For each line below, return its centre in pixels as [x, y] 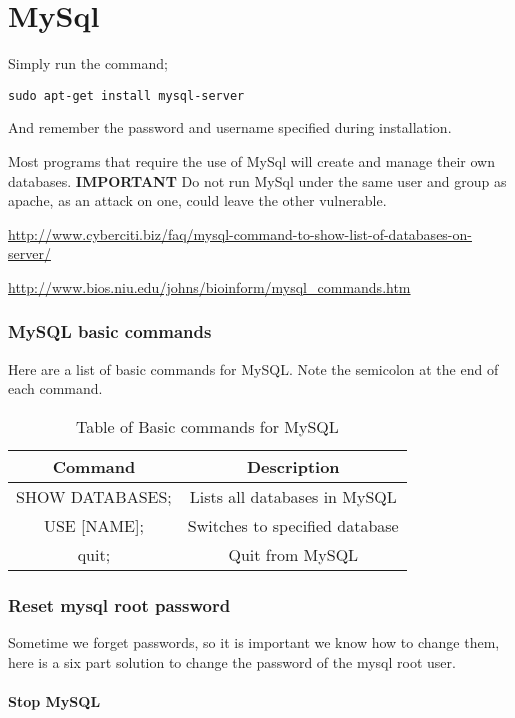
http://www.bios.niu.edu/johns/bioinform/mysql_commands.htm [209, 286]
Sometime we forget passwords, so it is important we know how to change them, [254, 642]
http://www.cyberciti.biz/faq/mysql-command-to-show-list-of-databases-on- [240, 233]
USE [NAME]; [93, 525]
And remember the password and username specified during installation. [230, 127]
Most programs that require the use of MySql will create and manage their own [251, 160]
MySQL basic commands [110, 331]
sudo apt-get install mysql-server [126, 95]
